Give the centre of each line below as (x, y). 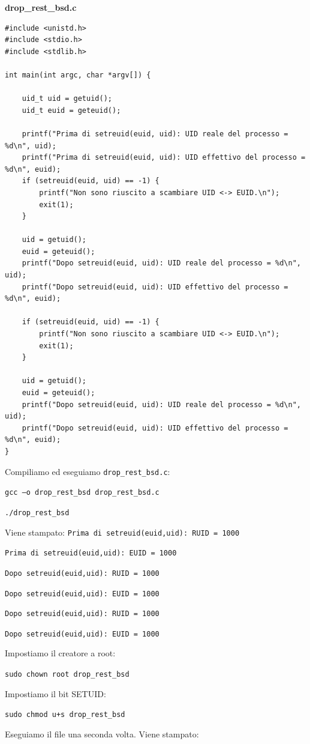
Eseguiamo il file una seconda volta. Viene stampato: (102, 733)
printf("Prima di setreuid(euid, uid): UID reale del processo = (155, 134)
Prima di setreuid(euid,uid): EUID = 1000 (91, 553)
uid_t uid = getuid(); (67, 99)
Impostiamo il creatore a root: (60, 653)
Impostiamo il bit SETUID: (55, 693)
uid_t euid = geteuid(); (71, 110)
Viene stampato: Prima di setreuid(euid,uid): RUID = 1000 (122, 532)
